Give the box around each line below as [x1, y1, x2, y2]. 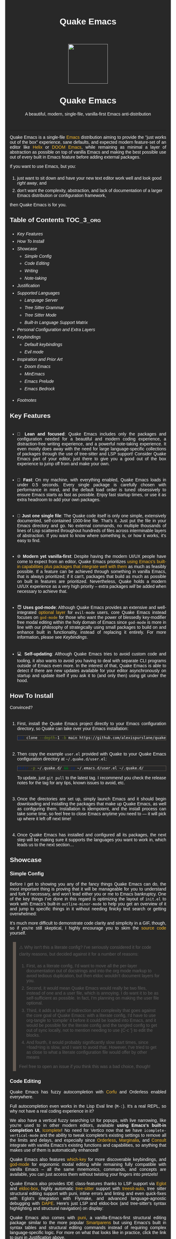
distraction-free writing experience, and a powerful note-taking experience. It [17, 441, 167, 447]
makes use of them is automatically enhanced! [9, 1147, 99, 1153]
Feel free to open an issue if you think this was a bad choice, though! [19, 1064, 151, 1070]
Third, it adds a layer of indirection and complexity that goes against [26, 1008, 156, 1013]
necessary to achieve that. [17, 589, 68, 594]
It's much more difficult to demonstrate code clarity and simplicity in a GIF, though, [9, 920, 167, 926]
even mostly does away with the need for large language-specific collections [17, 446, 167, 452]
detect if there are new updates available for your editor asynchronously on [17, 668, 167, 674]
